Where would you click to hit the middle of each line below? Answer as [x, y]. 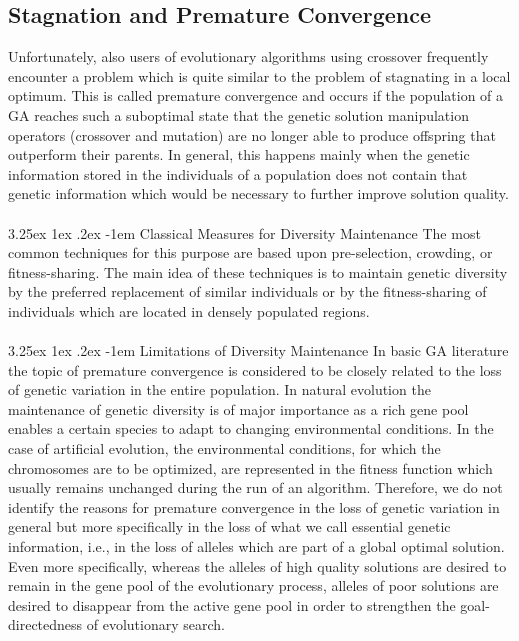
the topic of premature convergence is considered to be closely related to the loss [255, 369]
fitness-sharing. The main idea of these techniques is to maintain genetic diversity [258, 271]
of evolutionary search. [155, 624]
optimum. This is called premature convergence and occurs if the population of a [256, 95]
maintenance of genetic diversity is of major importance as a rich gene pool [238, 408]
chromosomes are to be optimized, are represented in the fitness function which [250, 467]
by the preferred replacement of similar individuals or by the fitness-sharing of [247, 291]
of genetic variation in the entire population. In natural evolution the [219, 389]
